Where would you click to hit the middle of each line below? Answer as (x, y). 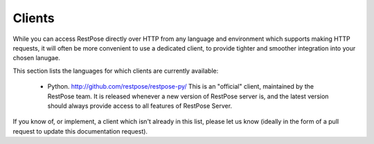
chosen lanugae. (36, 58)
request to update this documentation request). (80, 131)
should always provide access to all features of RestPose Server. (140, 106)
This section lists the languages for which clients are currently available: (116, 71)
